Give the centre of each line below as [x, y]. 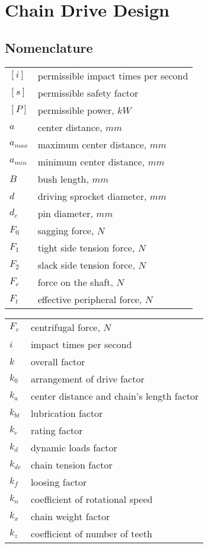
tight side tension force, [86, 247]
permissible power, [76, 110]
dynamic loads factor [74, 447]
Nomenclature [49, 47]
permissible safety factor [88, 93]
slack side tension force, [86, 265]
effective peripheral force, [90, 299]
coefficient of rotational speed [92, 499]
